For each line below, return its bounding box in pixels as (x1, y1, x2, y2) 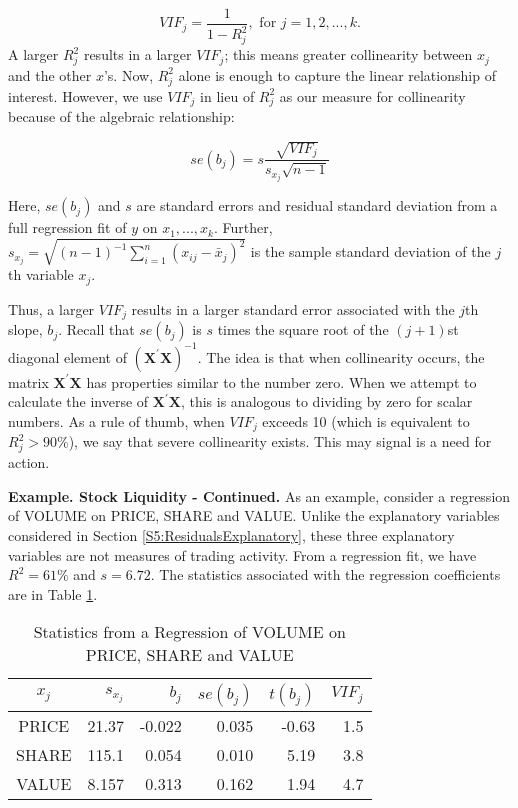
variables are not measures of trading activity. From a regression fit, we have (8, 544, 477, 565)
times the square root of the (217, 319, 389, 340)
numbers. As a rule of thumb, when (8, 410, 225, 431)
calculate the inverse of (8, 391, 149, 412)
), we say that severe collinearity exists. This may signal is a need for (68, 431, 492, 452)
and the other (8, 64, 92, 85)
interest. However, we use (8, 85, 163, 106)
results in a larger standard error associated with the (131, 298, 455, 319)
